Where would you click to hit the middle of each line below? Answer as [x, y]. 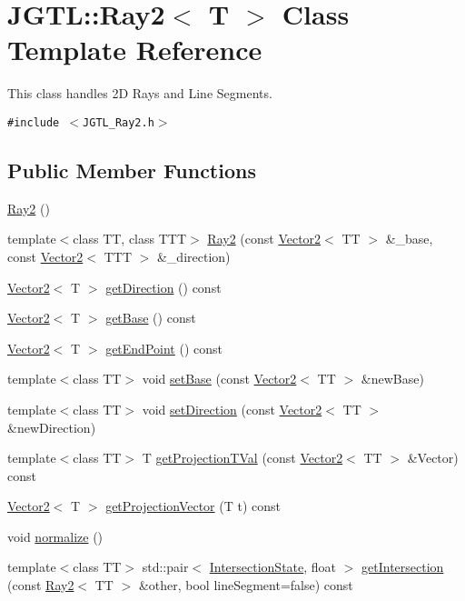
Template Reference [135, 50]
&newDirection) [52, 427]
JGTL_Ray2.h [119, 122]
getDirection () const [163, 287]
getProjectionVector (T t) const [193, 506]
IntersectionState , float [273, 567]
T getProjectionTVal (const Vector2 [242, 458]
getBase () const [151, 318]
